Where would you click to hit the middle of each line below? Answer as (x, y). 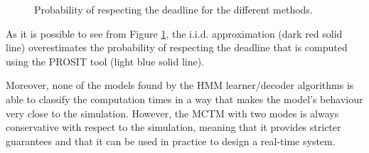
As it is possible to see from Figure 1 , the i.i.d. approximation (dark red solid (174, 33)
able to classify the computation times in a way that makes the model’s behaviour (184, 99)
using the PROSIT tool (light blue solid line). (105, 61)
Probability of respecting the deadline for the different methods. (173, 9)
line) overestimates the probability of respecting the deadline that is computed (177, 47)
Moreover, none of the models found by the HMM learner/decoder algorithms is (180, 85)
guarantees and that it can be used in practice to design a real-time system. (171, 141)
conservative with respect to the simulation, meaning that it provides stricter (173, 127)
